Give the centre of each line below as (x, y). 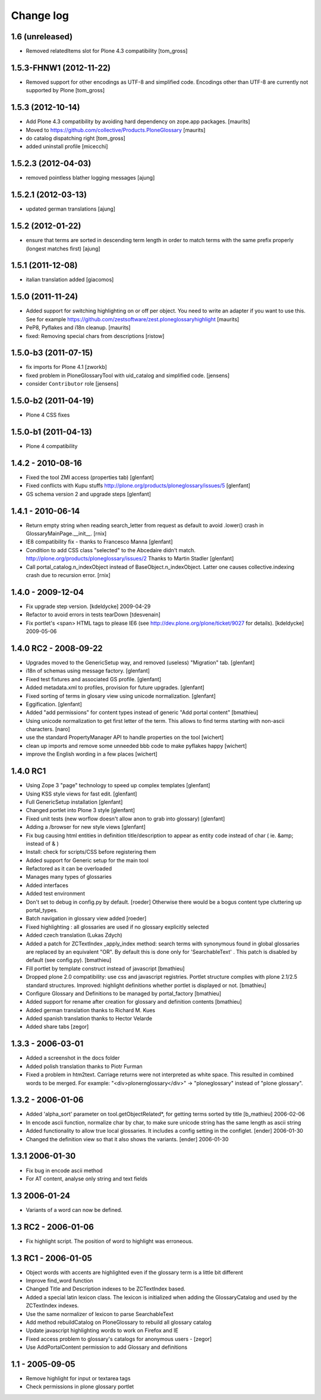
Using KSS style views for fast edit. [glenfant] (81, 794)
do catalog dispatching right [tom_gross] (76, 138)
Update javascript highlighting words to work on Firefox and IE (102, 1330)
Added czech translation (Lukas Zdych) (74, 935)
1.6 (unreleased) (42, 37)
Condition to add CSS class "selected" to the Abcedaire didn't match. (111, 550)
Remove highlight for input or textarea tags (78, 1379)
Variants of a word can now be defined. (74, 1210)
